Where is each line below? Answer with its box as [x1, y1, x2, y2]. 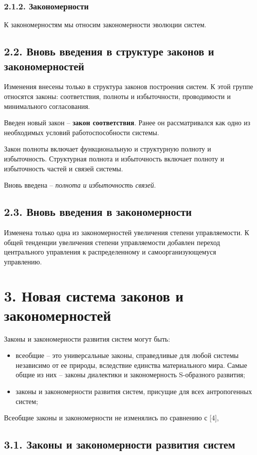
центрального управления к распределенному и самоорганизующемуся [4, 247, 216, 257]
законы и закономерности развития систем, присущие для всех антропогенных [15, 386, 252, 397]
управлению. [4, 256, 42, 266]
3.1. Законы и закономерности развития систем [4, 437, 235, 452]
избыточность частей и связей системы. [4, 163, 123, 173]
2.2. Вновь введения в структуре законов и [4, 44, 214, 59]
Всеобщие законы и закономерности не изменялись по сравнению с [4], [4, 412, 219, 423]
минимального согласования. [4, 101, 90, 111]
